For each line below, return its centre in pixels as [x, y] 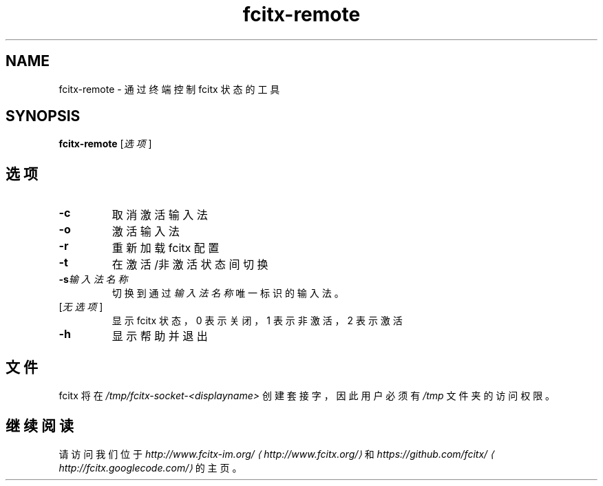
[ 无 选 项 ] [81, 307]
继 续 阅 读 [40, 425]
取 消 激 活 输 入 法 [160, 215]
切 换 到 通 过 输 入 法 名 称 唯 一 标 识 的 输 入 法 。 [228, 293]
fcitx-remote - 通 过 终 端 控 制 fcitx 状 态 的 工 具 [169, 89]
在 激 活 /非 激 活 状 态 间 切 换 [190, 265]
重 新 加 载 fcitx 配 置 [166, 248]
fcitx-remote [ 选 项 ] [105, 144]
